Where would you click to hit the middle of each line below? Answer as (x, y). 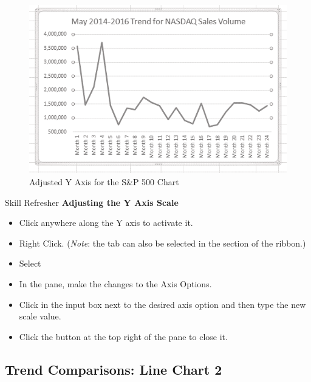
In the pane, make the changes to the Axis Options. (115, 284)
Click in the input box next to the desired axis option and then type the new (162, 304)
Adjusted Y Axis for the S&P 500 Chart (104, 182)
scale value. (40, 316)
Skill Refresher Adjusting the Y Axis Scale (92, 202)
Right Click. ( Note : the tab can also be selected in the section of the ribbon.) (162, 243)
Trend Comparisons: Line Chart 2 (114, 369)
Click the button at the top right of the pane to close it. (123, 336)
